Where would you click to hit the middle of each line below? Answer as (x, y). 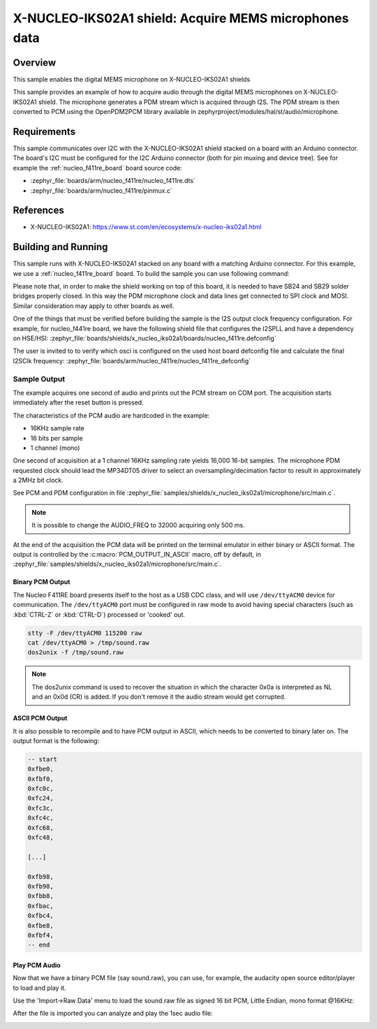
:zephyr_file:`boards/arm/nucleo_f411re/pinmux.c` (101, 190)
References (38, 211)
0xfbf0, (40, 779)
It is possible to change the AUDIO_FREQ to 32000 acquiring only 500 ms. (138, 525)
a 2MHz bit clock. (38, 480)
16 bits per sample (57, 438)
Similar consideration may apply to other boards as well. (94, 306)
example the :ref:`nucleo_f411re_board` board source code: (97, 168)
